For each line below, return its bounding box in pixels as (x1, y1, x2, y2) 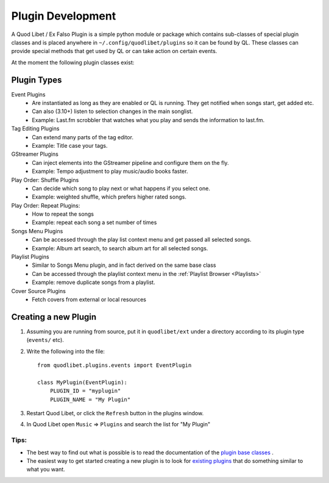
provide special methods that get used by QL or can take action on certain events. (11, 48, 218, 55)
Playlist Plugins (11, 253, 49, 261)
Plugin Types (11, 74, 62, 85)
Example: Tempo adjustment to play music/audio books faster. (32, 168, 188, 175)
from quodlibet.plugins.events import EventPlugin (37, 362, 192, 369)
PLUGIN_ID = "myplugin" (49, 388, 121, 394)
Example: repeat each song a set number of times (32, 219, 157, 226)
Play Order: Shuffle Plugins (11, 176, 79, 183)
